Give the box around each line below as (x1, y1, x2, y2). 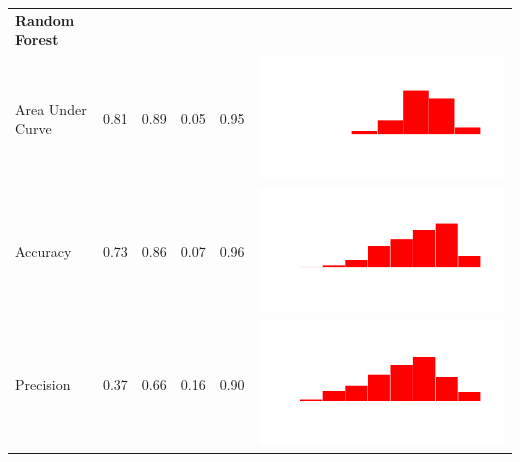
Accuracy (15, 241, 72, 262)
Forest (15, 29, 59, 50)
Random (15, 9, 75, 30)
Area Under (15, 98, 87, 119)
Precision (15, 374, 71, 395)
